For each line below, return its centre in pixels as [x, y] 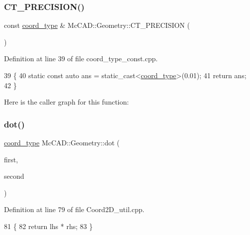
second [14, 176]
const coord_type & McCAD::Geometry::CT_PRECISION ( [97, 25]
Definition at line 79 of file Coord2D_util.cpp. [74, 209]
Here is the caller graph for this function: [67, 102]
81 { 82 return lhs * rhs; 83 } [48, 226]
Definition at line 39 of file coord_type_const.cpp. [81, 59]
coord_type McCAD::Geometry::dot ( [62, 142]
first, [11, 159]
